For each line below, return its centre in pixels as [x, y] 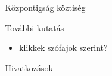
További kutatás [35, 27]
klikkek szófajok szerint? [63, 48]
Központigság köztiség [45, 7]
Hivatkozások [29, 67]
